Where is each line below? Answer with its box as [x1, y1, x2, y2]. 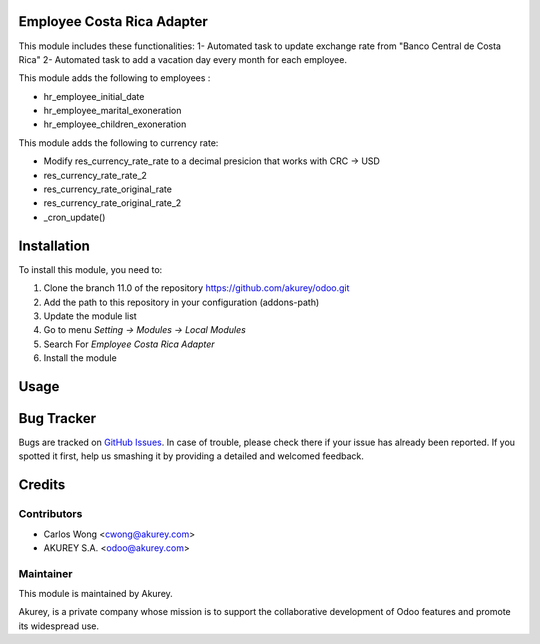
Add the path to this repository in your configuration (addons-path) [43, 296, 320, 308]
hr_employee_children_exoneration [43, 118, 187, 130]
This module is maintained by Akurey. [18, 588, 174, 600]
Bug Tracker [18, 410, 97, 427]
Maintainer [18, 566, 73, 580]
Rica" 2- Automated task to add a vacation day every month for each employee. [18, 53, 347, 65]
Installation [18, 237, 90, 254]
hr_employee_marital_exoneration [43, 105, 182, 117]
